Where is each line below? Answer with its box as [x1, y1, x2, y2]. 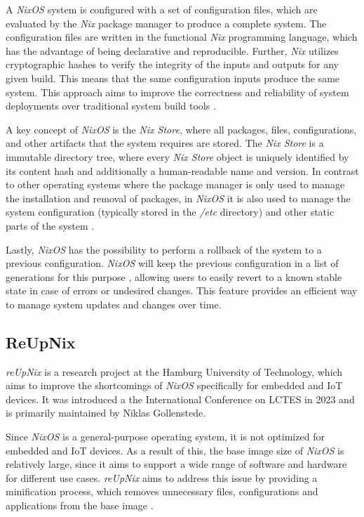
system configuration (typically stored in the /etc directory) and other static [6, 204, 335, 219]
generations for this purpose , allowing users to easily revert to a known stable [6, 269, 342, 284]
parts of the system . [6, 218, 95, 233]
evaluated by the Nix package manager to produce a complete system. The [6, 15, 327, 30]
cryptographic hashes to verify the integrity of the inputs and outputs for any [6, 57, 339, 72]
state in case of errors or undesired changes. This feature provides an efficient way [6, 283, 358, 298]
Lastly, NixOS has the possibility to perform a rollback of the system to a [6, 242, 322, 256]
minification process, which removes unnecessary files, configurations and [6, 484, 318, 499]
